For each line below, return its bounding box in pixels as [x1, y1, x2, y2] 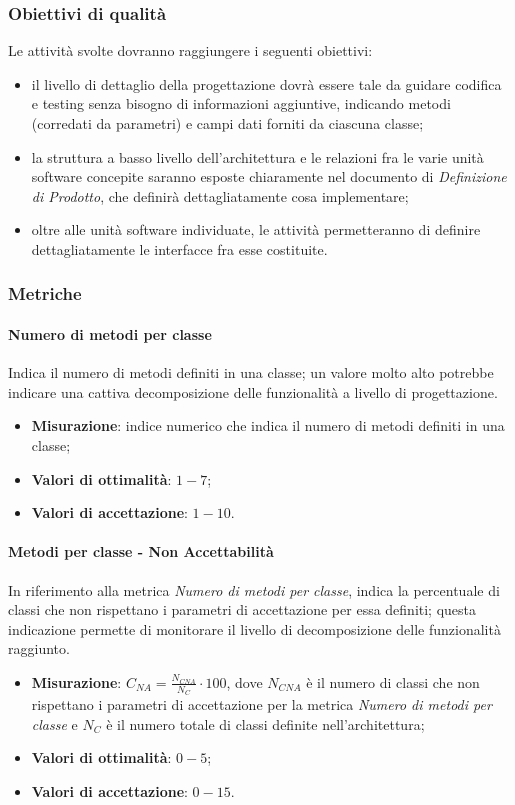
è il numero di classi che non [306, 671, 480, 692]
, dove [226, 671, 263, 692]
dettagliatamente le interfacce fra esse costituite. [31, 238, 328, 259]
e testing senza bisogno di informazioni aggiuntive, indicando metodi [31, 93, 451, 114]
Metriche [8, 281, 82, 306]
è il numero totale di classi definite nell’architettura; [106, 713, 425, 734]
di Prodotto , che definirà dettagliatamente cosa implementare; [31, 185, 409, 206]
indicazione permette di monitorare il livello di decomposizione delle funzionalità [8, 618, 501, 639]
